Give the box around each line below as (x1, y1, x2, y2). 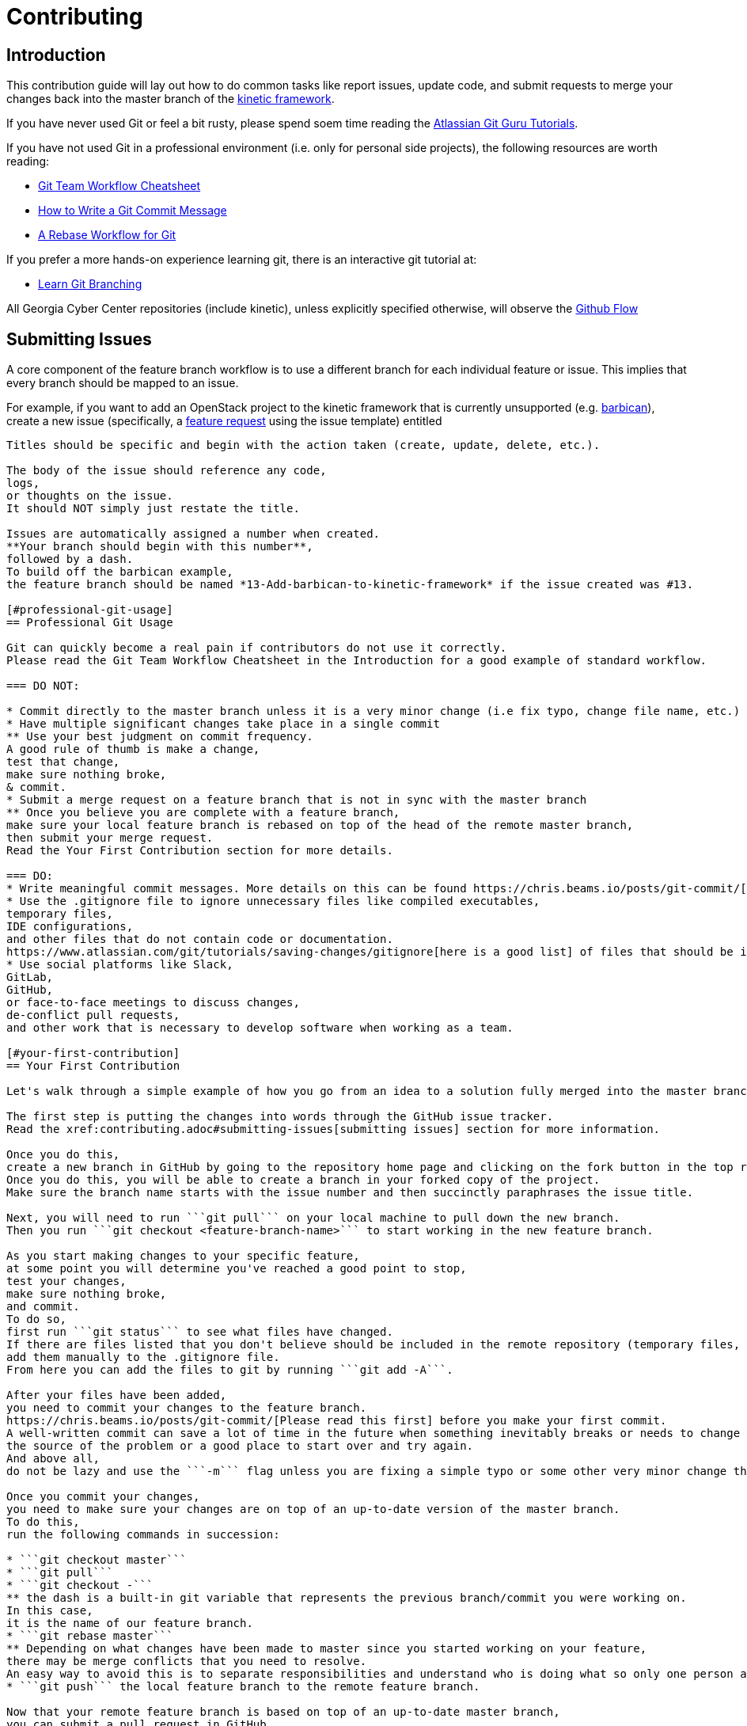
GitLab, (6, 971, 54, 984)
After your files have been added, (6, 1389, 227, 1402)
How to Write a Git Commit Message (38, 203, 227, 218)
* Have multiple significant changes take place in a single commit (6, 717, 440, 731)
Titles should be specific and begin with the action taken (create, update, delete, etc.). (6, 439, 601, 452)
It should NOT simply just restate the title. (6, 502, 300, 515)
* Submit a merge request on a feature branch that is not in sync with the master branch (6, 793, 587, 807)
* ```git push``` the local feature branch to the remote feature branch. (6, 1680, 480, 1694)
